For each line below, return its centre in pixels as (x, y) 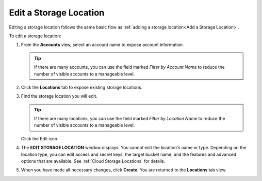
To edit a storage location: (35, 36)
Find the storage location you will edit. (59, 96)
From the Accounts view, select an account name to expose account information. (103, 45)
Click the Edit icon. (40, 138)
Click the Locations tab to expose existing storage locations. (82, 87)
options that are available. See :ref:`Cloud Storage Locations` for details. (93, 161)
